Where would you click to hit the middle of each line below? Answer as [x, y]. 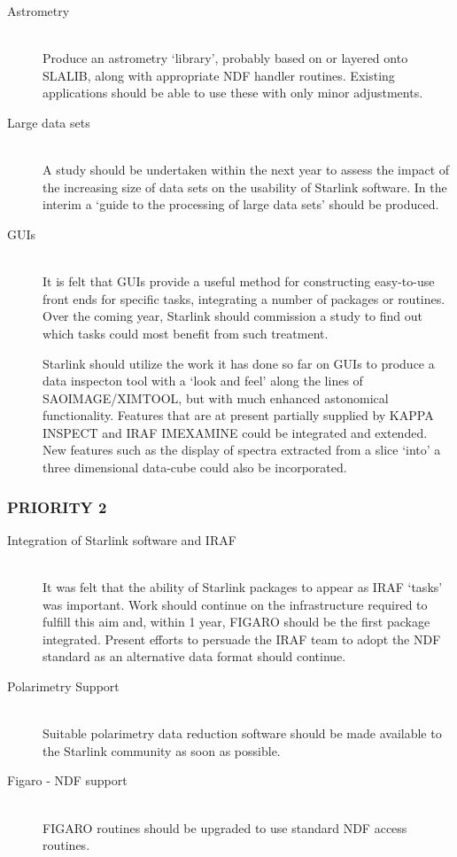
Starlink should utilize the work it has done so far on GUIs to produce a [239, 363]
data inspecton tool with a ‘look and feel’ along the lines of [203, 381]
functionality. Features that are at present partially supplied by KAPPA [238, 415]
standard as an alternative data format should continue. [194, 656]
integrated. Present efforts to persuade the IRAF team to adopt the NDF [242, 639]
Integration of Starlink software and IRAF [122, 539]
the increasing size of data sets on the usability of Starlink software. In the [245, 187]
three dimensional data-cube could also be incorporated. [195, 467]
